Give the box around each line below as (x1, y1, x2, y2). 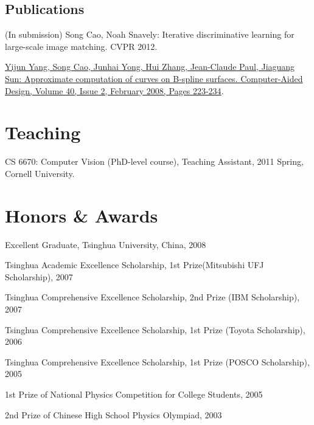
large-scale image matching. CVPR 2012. (5, 40, 158, 52)
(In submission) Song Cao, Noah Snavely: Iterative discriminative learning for (5, 28, 295, 41)
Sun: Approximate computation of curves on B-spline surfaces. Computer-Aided (5, 72, 303, 85)
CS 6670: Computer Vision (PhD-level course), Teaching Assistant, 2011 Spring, (5, 155, 304, 168)
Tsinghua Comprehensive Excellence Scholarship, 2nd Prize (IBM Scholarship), (5, 291, 300, 303)
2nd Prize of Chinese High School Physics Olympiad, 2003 (5, 408, 222, 421)
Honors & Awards (5, 202, 158, 227)
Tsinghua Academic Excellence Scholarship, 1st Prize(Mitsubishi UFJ (5, 258, 264, 271)
